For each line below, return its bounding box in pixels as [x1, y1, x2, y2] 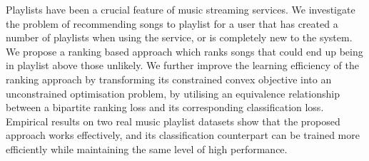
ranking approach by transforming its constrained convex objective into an [6, 71, 332, 86]
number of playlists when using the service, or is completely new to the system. [6, 30, 353, 45]
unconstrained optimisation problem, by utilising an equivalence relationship [6, 85, 340, 100]
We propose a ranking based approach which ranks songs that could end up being [6, 43, 363, 58]
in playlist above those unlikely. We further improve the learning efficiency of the [6, 58, 359, 73]
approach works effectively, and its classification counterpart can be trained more [6, 128, 360, 142]
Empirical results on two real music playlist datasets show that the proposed [6, 113, 340, 128]
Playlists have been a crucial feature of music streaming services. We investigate [6, 2, 355, 16]
